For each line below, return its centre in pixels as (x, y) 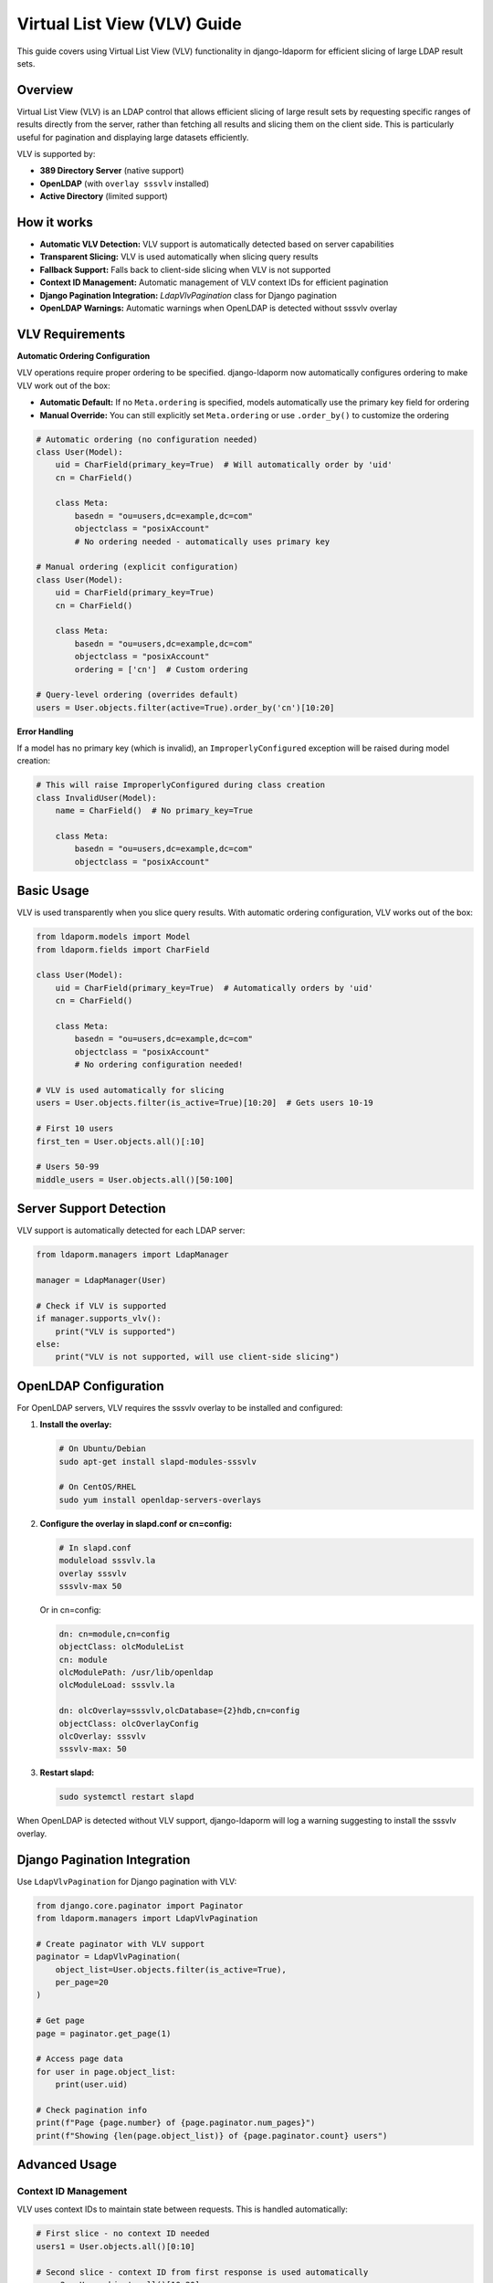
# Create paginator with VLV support (121, 1944)
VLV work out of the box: (63, 385)
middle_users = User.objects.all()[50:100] (135, 1179)
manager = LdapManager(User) (101, 1280)
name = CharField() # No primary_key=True (154, 811)
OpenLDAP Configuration (90, 1386)
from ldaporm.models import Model (113, 937)
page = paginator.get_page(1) (104, 2033)
